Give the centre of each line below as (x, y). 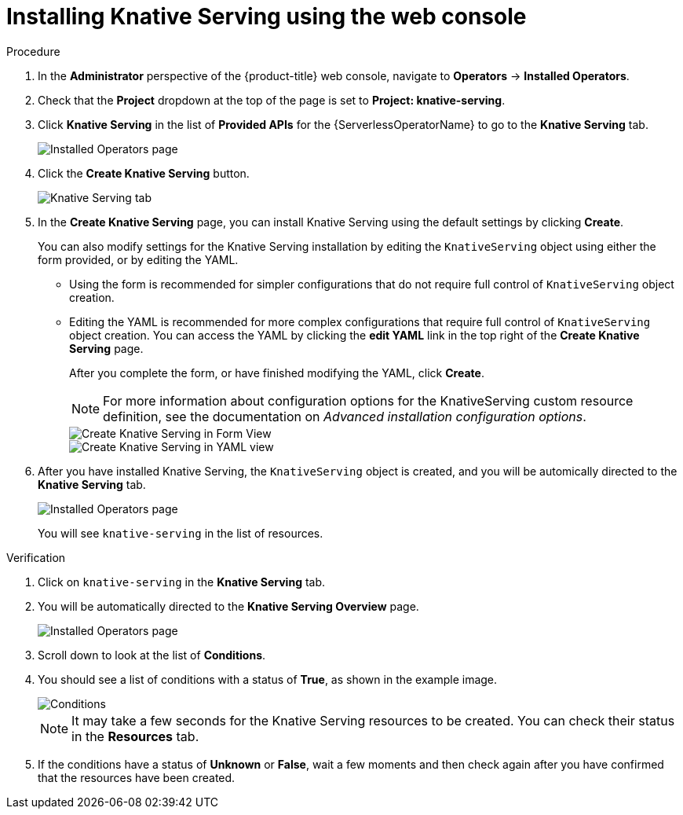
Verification (36, 557)
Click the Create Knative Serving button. (144, 173)
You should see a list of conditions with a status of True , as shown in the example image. (268, 679)
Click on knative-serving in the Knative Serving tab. (182, 582)
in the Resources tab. (135, 736)
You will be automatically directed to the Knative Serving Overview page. (228, 606)
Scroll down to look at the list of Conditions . (152, 655)
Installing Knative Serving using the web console (267, 17)
